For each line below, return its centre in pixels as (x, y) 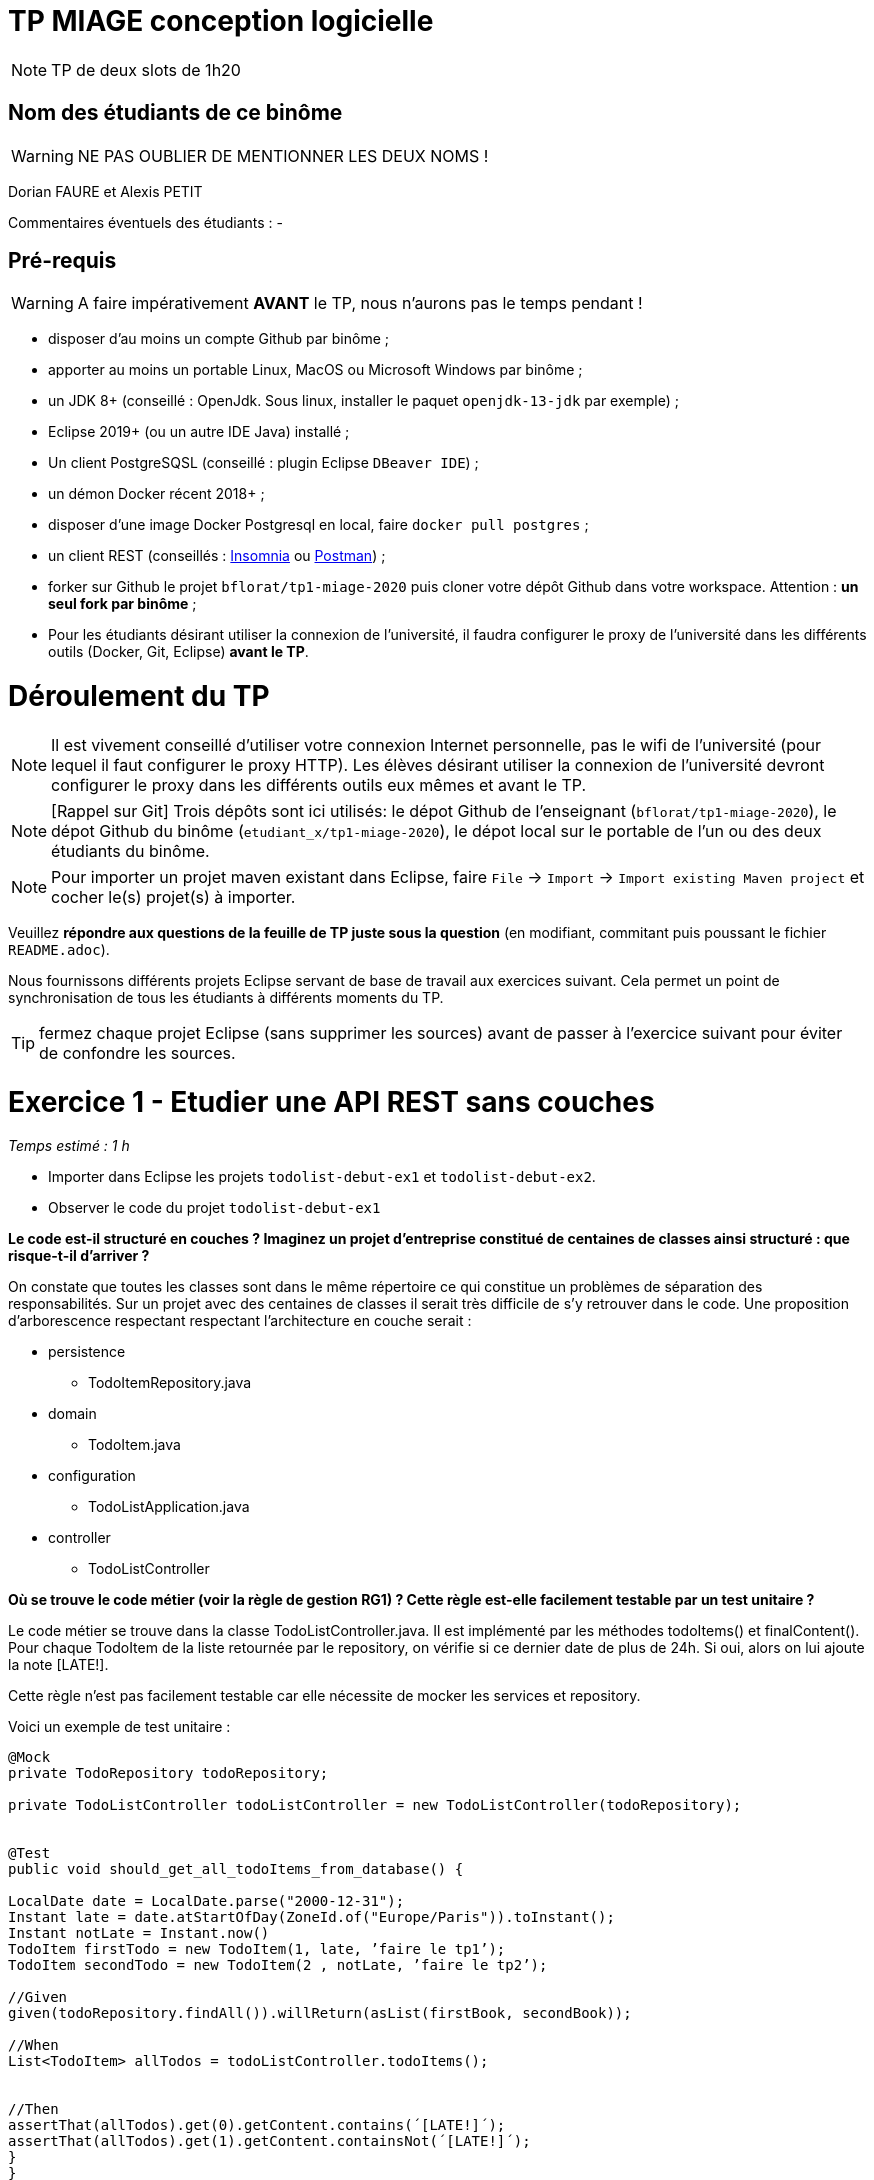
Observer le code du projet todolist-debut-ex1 (214, 1208)
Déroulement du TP (139, 696)
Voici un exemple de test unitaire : (119, 1727)
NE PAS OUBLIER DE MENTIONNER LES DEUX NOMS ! (283, 155)
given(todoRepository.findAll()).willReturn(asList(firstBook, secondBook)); (320, 2013)
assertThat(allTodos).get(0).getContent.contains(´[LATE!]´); (257, 2125)
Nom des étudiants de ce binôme (175, 113)
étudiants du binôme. (130, 850)
